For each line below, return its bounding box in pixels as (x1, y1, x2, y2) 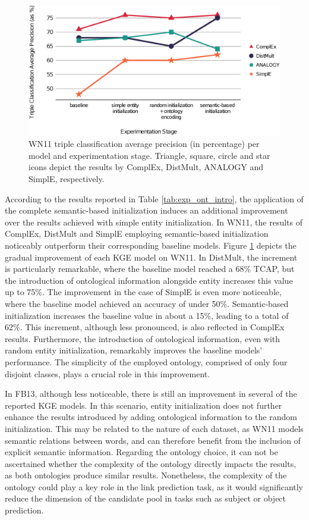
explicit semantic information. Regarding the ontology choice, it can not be (5, 446, 278, 458)
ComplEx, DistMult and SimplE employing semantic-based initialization (5, 227, 269, 240)
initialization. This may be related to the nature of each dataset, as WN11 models (5, 422, 304, 434)
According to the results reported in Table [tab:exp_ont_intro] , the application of (5, 192, 304, 205)
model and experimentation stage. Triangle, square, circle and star (29, 149, 270, 161)
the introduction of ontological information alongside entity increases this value (5, 274, 293, 286)
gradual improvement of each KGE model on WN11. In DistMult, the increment (5, 250, 298, 263)
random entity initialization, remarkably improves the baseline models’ (5, 344, 263, 356)
